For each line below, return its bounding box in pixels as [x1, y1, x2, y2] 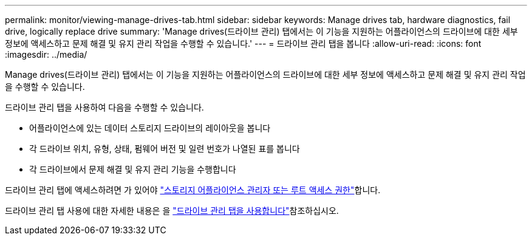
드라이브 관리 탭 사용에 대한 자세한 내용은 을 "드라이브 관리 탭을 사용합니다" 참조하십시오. [5, 205, 339, 216]
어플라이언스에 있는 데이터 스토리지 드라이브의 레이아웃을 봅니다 [29, 123, 271, 133]
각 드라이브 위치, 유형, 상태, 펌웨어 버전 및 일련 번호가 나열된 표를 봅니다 [29, 143, 300, 154]
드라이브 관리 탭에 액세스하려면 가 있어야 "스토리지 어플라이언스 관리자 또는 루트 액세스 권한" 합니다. [5, 185, 381, 195]
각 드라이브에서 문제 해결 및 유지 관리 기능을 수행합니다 [29, 164, 236, 174]
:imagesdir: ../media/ [5, 49, 87, 60]
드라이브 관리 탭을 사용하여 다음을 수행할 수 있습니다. [5, 102, 204, 112]
